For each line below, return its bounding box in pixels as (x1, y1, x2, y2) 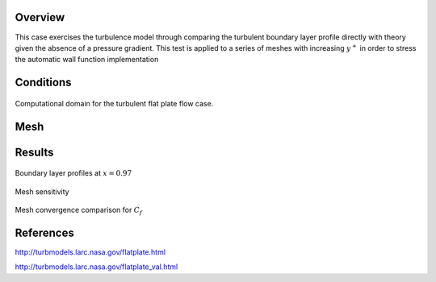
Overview (15, 10, 65, 24)
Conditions (15, 76, 72, 89)
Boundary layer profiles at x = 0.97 (15, 168, 132, 178)
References (15, 226, 74, 239)
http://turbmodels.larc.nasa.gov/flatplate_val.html (15, 262, 178, 272)
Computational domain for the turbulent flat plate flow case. (15, 98, 214, 108)
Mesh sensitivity (15, 186, 69, 197)
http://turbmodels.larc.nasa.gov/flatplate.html (15, 247, 166, 257)
